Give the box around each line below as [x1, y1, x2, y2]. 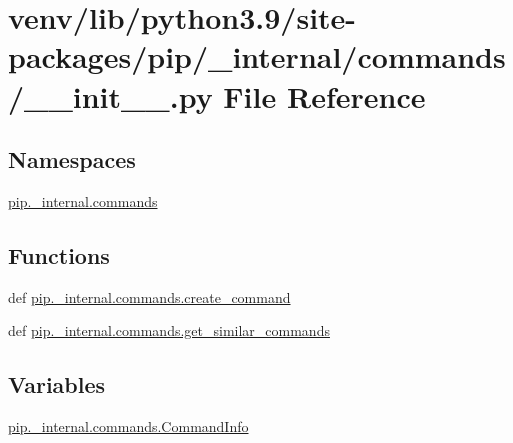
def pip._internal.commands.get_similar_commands [8, 320, 330, 341]
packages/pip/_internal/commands [8, 36, 506, 77]
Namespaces [8, 144, 136, 175]
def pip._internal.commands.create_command [8, 286, 291, 307]
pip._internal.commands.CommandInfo [8, 416, 249, 437]
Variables [8, 369, 106, 400]
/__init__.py [8, 75, 213, 116]
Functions [8, 239, 110, 270]
